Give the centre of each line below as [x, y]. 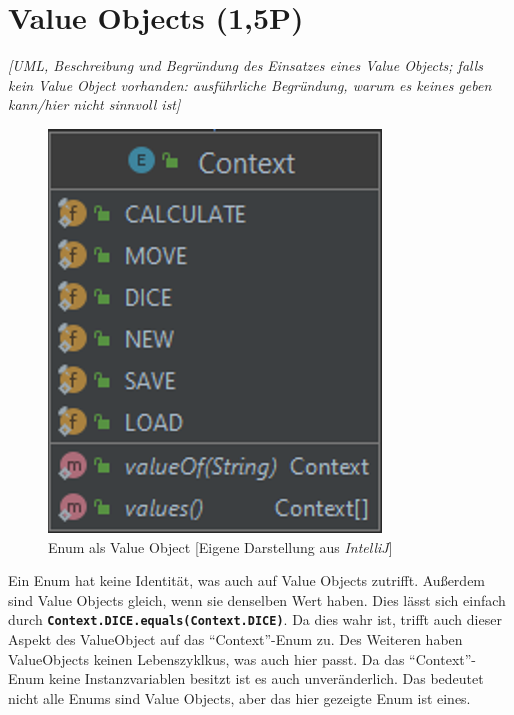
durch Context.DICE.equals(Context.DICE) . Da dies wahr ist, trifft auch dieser [255, 619]
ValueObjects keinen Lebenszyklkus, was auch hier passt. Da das [206, 658]
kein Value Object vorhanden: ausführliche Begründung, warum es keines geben [250, 84]
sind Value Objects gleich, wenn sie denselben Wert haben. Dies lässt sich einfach [257, 599]
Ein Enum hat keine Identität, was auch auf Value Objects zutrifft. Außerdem [247, 580]
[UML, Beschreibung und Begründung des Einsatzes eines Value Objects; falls [246, 65]
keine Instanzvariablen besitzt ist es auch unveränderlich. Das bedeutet [266, 678]
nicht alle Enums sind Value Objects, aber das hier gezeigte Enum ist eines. [239, 697]
